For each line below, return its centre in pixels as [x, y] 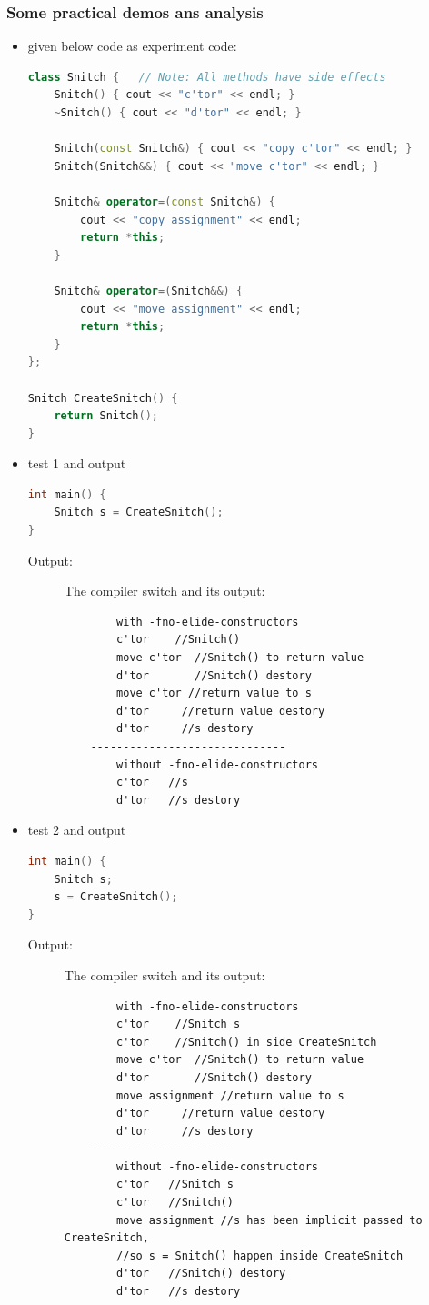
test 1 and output [77, 463]
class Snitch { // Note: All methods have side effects [207, 77]
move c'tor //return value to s [214, 693]
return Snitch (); [106, 416]
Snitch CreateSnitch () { [103, 398]
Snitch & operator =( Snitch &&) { [149, 291]
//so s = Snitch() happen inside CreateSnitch [260, 1255]
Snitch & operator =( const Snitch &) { [165, 201]
